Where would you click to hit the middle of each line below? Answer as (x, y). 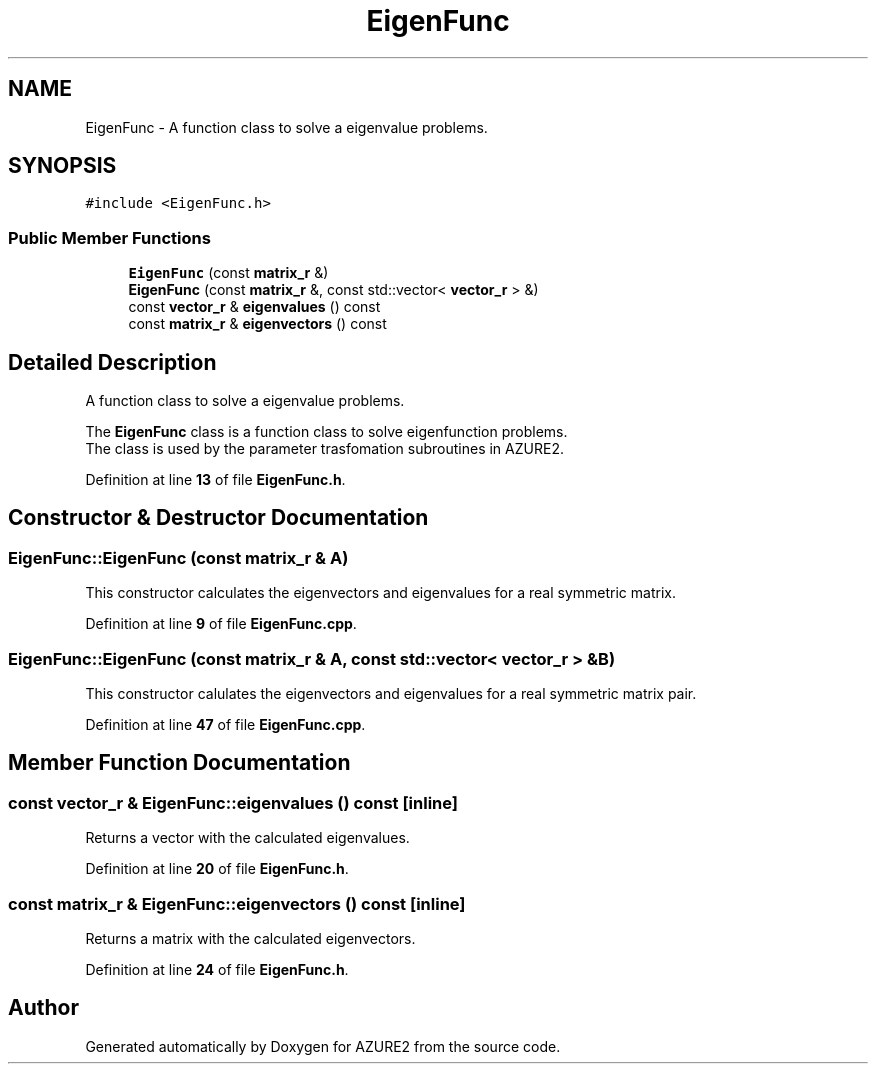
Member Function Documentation (179, 763)
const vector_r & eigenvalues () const (254, 307)
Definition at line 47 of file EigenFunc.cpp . (225, 724)
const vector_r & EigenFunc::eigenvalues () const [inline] (233, 802)
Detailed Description (112, 362)
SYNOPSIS (62, 166)
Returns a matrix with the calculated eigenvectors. (250, 938)
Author (43, 1008)
